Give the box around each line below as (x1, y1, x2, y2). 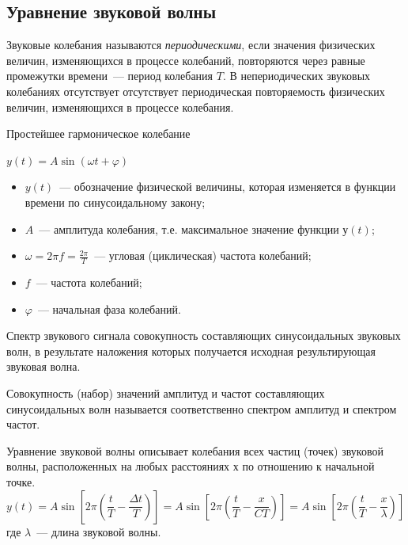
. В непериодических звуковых (222, 67, 371, 84)
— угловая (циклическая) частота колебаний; (94, 247, 312, 264)
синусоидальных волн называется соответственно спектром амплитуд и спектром (6, 400, 397, 417)
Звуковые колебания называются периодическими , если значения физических (6, 36, 376, 53)
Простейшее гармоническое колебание (6, 125, 191, 142)
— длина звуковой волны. (36, 523, 161, 539)
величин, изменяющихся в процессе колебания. (6, 98, 234, 115)
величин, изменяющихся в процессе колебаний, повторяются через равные (6, 51, 365, 68)
